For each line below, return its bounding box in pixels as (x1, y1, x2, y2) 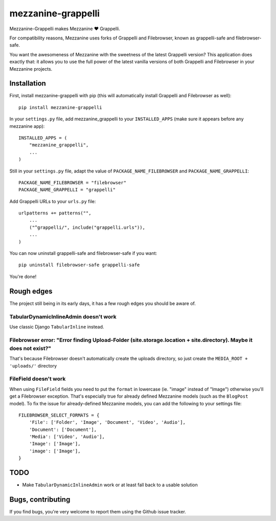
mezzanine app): (9, 123, 45, 129)
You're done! (9, 273, 37, 279)
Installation (9, 79, 46, 88)
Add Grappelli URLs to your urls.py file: (9, 198, 96, 204)
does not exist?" (9, 344, 51, 352)
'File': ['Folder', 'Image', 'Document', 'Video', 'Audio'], (29, 420, 186, 425)
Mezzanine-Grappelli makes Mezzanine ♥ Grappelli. (9, 26, 120, 32)
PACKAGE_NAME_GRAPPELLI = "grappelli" (18, 187, 116, 193)
